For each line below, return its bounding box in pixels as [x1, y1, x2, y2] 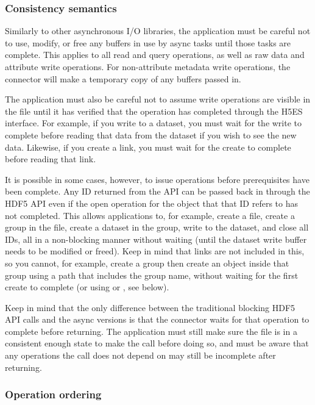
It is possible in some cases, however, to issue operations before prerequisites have [5, 173, 310, 185]
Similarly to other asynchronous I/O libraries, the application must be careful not [5, 24, 311, 37]
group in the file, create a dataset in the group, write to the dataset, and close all [5, 221, 309, 234]
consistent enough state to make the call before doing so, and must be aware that [5, 337, 309, 349]
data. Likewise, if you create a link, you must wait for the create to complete [5, 140, 291, 153]
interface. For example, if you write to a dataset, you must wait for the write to [5, 116, 302, 129]
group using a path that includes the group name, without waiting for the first [5, 268, 299, 281]
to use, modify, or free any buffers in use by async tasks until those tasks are [5, 36, 291, 49]
